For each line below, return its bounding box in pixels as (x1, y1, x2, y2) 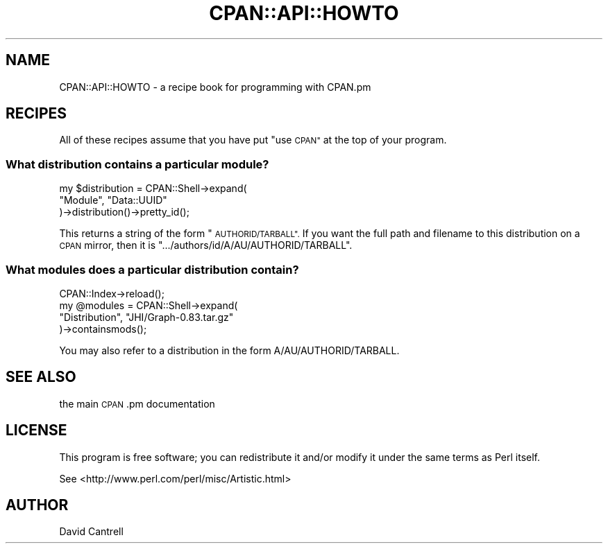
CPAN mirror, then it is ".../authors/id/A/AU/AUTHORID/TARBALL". (59, 239, 353, 252)
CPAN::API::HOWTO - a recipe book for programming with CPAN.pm (59, 80, 371, 93)
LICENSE (6, 421, 67, 439)
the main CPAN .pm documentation (59, 397, 215, 410)
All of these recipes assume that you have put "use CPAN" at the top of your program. (59, 134, 447, 146)
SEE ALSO (6, 368, 76, 386)
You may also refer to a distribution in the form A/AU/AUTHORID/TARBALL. (59, 344, 400, 356)
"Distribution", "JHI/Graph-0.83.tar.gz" (59, 311, 234, 323)
